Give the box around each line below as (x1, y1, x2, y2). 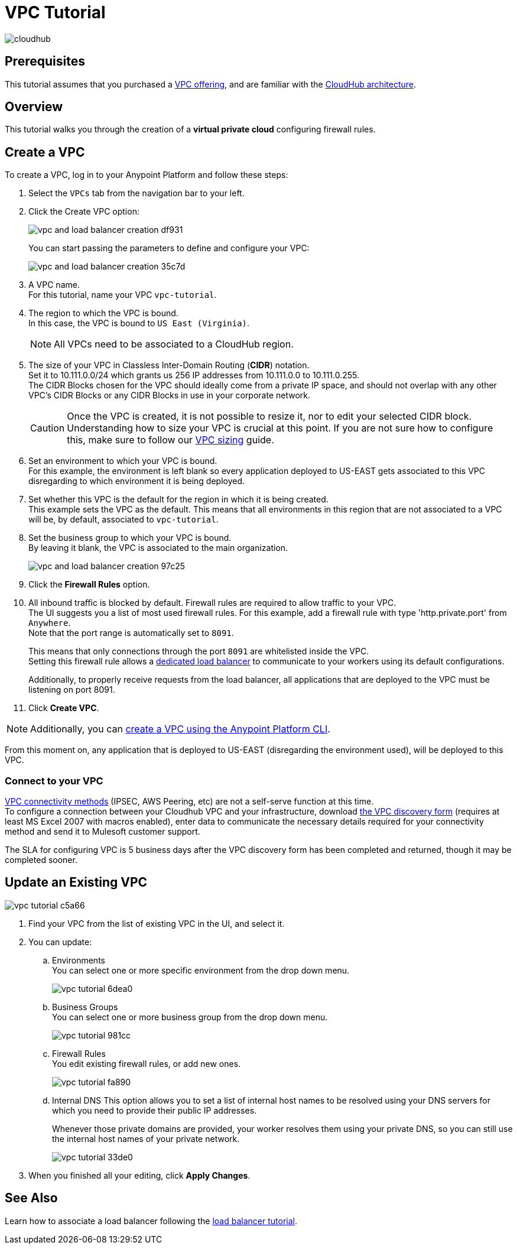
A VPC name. (28, 280, 80, 290)
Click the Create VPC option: (28, 206, 139, 217)
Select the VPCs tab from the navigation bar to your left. (28, 188, 245, 199)
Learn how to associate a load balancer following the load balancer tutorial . (5, 1215, 297, 1226)
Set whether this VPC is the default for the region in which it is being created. (28, 494, 329, 505)
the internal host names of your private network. (52, 1133, 240, 1144)
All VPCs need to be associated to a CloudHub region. (54, 338, 294, 351)
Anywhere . (28, 618, 71, 628)
